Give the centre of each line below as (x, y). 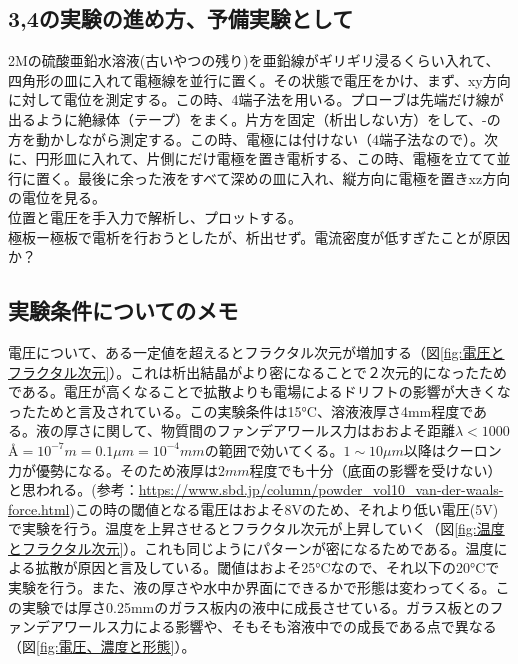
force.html (39, 508)
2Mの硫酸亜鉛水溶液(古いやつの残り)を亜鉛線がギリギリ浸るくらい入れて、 (254, 60)
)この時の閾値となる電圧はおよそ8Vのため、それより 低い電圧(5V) (284, 508)
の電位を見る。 (57, 197)
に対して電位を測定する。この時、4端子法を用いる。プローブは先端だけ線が (256, 99)
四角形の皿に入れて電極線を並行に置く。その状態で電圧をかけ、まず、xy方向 (259, 79)
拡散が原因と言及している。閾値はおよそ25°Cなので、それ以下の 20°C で (267, 567)
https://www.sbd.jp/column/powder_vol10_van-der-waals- (321, 489)
